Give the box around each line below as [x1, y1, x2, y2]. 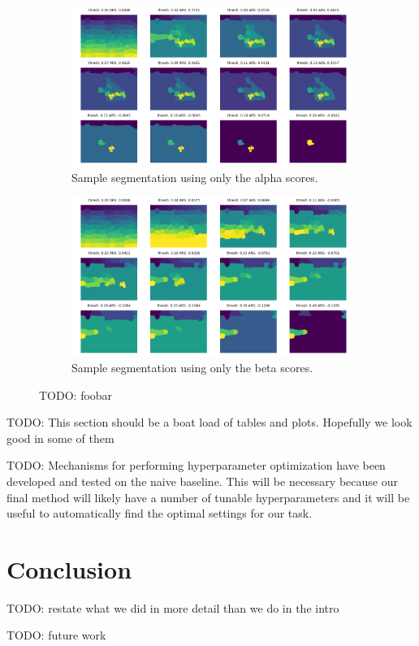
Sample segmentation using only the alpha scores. [71, 168, 318, 185]
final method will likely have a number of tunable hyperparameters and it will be [6, 488, 410, 505]
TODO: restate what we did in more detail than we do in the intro [6, 599, 339, 616]
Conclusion [6, 552, 132, 585]
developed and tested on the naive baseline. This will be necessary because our [6, 472, 398, 489]
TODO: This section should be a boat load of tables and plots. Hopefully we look [6, 414, 413, 431]
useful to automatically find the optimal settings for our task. [6, 505, 313, 522]
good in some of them [6, 429, 114, 446]
